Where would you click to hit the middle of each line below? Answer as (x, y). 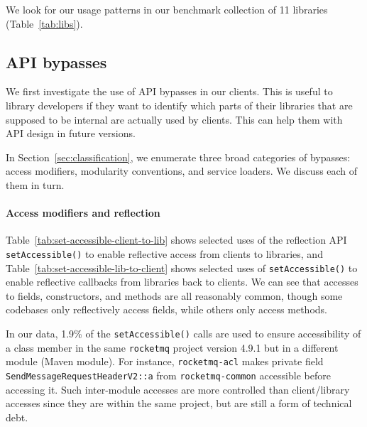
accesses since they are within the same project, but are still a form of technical (179, 403)
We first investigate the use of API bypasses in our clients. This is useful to (169, 91)
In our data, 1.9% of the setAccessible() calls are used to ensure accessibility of (183, 334)
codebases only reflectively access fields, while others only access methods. (166, 309)
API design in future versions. (71, 133)
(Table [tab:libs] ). (44, 23)
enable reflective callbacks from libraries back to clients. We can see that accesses (182, 282)
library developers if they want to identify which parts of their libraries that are (179, 105)
